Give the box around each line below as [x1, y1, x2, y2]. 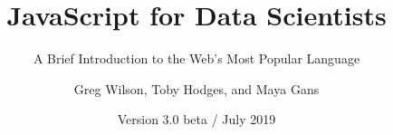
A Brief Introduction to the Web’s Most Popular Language [33, 49, 360, 68]
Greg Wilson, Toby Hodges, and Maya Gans [73, 79, 320, 98]
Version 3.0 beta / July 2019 [117, 110, 276, 129]
